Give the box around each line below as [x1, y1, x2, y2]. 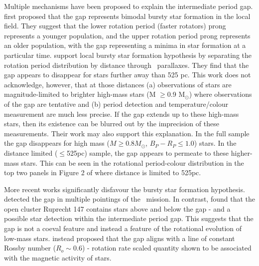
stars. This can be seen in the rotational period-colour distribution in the [21, 157, 244, 168]
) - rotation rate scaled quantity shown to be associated [82, 243, 252, 253]
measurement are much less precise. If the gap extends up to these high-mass [4, 108, 239, 119]
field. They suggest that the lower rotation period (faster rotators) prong [4, 20, 226, 31]
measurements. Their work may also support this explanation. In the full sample [4, 128, 250, 138]
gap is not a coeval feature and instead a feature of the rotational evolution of [4, 223, 242, 234]
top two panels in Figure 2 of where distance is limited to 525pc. [4, 167, 201, 178]
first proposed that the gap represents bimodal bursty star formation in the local [4, 10, 251, 21]
